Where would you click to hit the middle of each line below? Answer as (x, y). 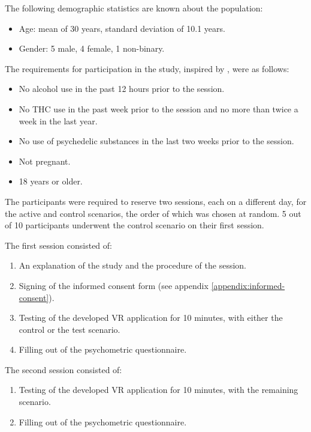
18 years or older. (51, 181)
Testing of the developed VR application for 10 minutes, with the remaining (158, 390)
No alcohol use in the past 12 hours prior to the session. (122, 89)
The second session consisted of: (64, 369)
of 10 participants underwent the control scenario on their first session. (135, 225)
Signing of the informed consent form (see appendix (114, 285)
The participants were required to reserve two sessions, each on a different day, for (156, 201)
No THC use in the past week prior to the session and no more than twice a (158, 108)
